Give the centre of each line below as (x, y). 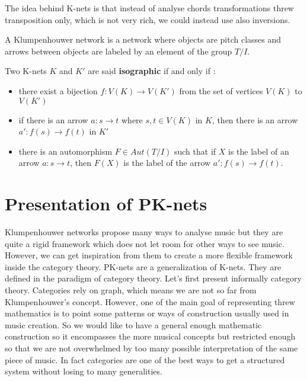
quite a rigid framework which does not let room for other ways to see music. (145, 243)
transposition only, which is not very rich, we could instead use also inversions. (148, 19)
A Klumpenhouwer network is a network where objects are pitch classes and (143, 39)
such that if (195, 151)
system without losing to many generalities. (84, 371)
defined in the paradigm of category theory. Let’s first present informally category (153, 278)
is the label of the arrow (167, 163)
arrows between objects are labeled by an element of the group (119, 51)
